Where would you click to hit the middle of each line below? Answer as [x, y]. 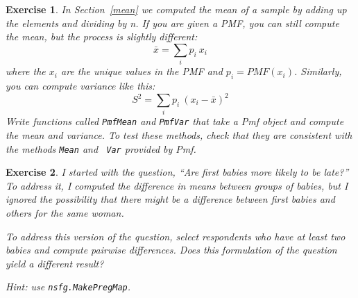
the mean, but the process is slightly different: [102, 36]
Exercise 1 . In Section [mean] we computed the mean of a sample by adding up [176, 9]
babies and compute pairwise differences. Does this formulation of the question [171, 250]
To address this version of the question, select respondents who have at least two [176, 236]
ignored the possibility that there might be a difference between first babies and [170, 199]
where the [26, 71]
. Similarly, [318, 71]
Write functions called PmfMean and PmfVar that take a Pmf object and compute [175, 121]
